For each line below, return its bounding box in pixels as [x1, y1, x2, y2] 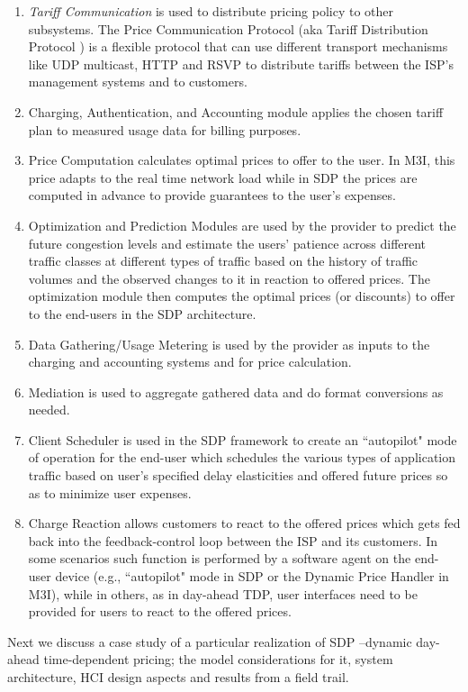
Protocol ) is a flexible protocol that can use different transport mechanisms [28, 37, 448, 56]
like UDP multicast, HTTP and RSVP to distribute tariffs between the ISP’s [28, 54, 454, 73]
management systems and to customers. [28, 72, 247, 91]
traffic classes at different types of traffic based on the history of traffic [28, 251, 418, 270]
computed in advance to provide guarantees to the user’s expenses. [28, 186, 396, 205]
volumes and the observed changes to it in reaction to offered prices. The [28, 269, 430, 287]
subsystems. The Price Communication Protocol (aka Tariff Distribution [28, 19, 428, 38]
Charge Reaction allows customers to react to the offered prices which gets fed [28, 514, 461, 533]
